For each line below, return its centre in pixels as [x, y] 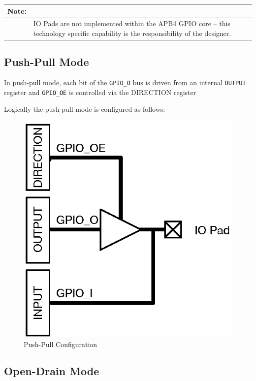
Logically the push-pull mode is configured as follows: [85, 109]
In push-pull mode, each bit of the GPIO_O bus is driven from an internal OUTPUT [125, 82]
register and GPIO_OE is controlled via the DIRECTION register [100, 92]
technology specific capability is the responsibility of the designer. [132, 33]
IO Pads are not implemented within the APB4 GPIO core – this [132, 23]
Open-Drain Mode [52, 370]
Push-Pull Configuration [61, 344]
